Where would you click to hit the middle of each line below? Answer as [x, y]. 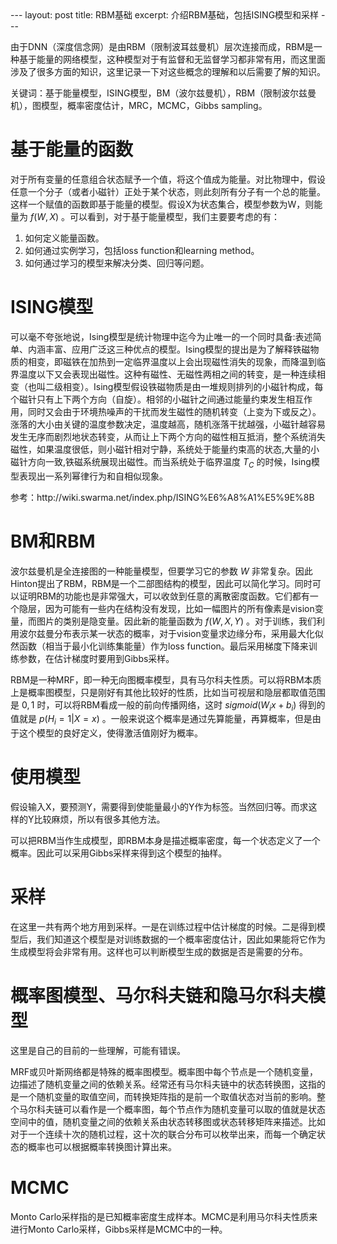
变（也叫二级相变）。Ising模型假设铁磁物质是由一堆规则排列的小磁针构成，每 [167, 386]
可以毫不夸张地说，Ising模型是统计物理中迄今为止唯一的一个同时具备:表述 [161, 336]
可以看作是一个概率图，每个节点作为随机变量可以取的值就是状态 [194, 1109]
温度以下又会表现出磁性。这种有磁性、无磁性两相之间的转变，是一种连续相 [172, 374]
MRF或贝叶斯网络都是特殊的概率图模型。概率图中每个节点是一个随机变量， [164, 1072]
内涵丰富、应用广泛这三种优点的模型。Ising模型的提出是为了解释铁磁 [169, 349]
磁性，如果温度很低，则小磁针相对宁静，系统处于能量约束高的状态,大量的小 [165, 449]
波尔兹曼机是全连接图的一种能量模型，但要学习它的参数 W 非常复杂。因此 [161, 571]
